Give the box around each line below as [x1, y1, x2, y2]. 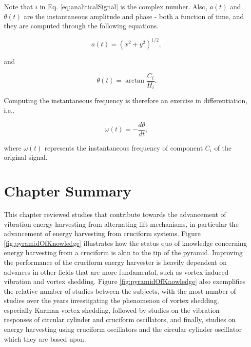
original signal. [4, 152, 48, 162]
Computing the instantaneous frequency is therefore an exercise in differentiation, [4, 95, 248, 106]
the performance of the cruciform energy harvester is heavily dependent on [4, 257, 227, 267]
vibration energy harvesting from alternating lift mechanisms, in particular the [4, 218, 239, 229]
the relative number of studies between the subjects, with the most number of [4, 285, 236, 296]
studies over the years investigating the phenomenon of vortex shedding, [4, 295, 219, 305]
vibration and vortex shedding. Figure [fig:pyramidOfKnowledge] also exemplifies [4, 276, 246, 286]
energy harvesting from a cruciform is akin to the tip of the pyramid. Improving [4, 247, 243, 258]
